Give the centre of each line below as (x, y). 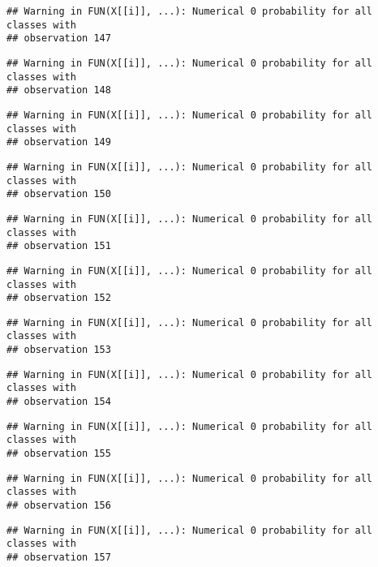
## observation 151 (59, 246)
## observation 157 (59, 557)
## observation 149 (59, 142)
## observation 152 (59, 298)
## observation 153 (59, 350)
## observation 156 (59, 506)
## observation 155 (59, 454)
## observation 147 (59, 39)
